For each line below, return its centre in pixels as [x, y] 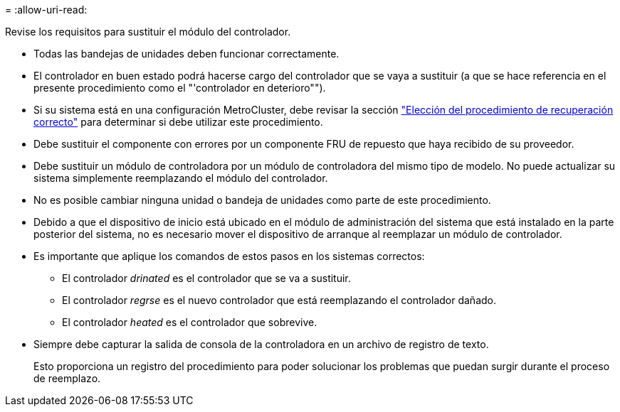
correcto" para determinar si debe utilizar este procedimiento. [178, 122]
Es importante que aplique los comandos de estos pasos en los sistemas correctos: [229, 256]
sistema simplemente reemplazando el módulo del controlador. [181, 178]
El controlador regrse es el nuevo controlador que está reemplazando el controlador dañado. [279, 300]
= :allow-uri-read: [46, 10]
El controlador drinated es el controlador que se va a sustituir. [206, 278]
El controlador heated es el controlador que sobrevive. [190, 322]
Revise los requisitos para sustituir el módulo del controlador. [148, 32]
